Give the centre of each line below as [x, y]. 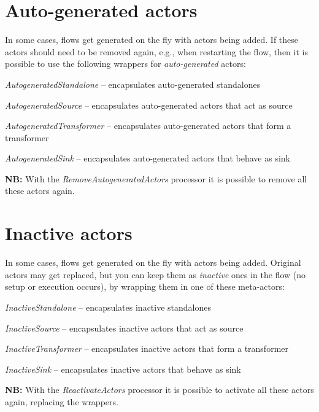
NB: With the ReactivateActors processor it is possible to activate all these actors [159, 390]
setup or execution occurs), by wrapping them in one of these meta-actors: [145, 286]
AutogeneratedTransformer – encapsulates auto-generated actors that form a [148, 126]
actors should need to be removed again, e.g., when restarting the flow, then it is [156, 51]
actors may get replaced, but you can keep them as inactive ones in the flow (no [156, 274]
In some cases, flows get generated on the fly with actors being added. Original [153, 262]
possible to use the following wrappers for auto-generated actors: [125, 64]
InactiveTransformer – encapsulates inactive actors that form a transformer [147, 348]
